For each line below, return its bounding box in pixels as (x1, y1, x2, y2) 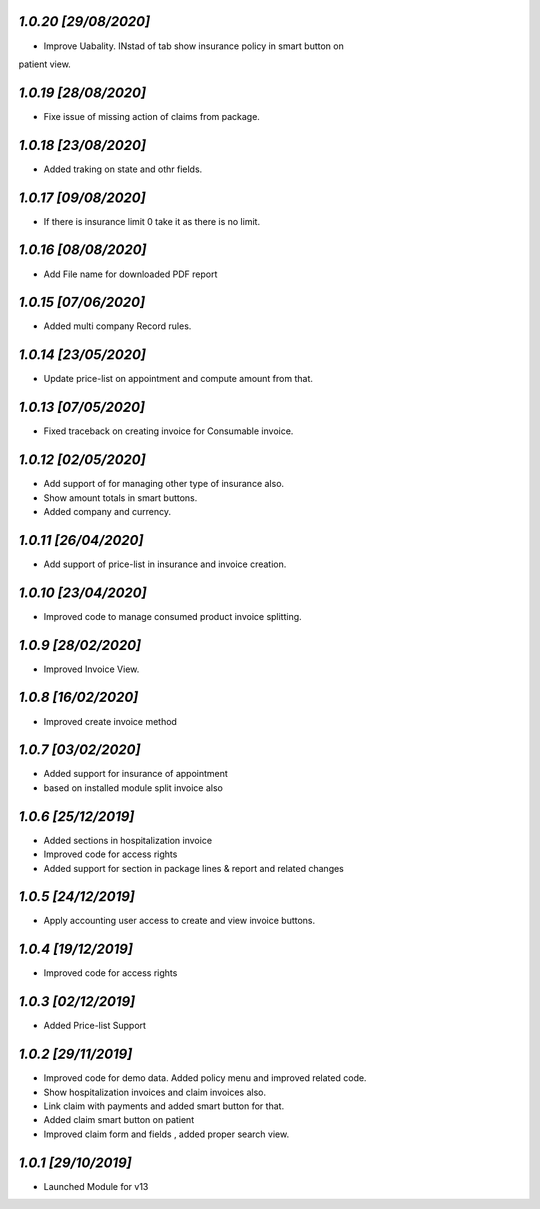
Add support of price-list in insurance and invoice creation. (43, 558, 287, 570)
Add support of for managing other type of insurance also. (43, 478, 285, 490)
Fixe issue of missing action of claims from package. (43, 110, 260, 122)
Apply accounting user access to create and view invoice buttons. (43, 915, 316, 927)
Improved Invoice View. (43, 663, 140, 675)
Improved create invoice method (43, 715, 177, 727)
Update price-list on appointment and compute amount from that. (43, 373, 314, 385)
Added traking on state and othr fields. (43, 163, 203, 175)
